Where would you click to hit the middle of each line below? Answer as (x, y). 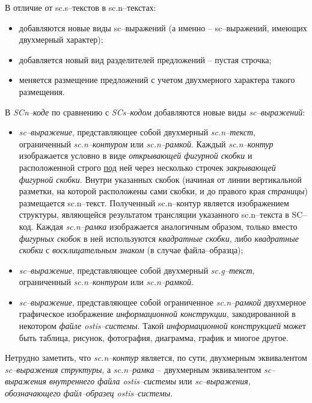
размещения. (42, 91)
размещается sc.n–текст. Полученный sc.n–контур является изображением (154, 202)
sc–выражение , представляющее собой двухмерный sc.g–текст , (137, 270)
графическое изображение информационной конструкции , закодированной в (157, 314)
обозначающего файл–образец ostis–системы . (89, 393)
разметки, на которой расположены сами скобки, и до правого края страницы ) (163, 191)
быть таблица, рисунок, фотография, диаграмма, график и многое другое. (154, 337)
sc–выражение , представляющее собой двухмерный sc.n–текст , (137, 132)
